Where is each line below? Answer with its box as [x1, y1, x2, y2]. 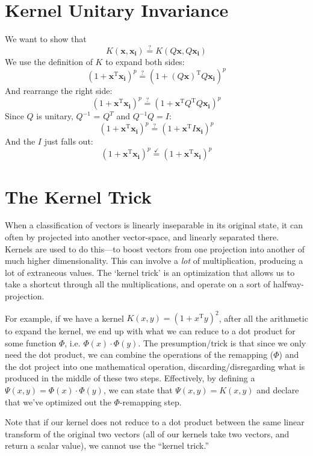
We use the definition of [5, 55, 93, 67]
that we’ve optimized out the [5, 395, 111, 408]
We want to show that [5, 33, 87, 45]
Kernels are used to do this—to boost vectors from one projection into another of [5, 242, 305, 255]
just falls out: [44, 135, 93, 148]
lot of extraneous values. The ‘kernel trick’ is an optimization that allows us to [5, 266, 295, 278]
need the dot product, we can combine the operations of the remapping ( [5, 348, 274, 361]
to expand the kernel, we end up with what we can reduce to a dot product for [5, 325, 296, 337]
